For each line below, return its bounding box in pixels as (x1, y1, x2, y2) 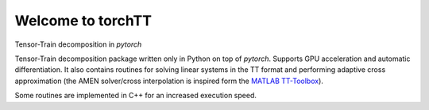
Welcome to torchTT (14, 12, 153, 29)
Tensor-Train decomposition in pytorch (14, 40, 142, 49)
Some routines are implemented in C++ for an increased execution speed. (14, 91, 257, 101)
